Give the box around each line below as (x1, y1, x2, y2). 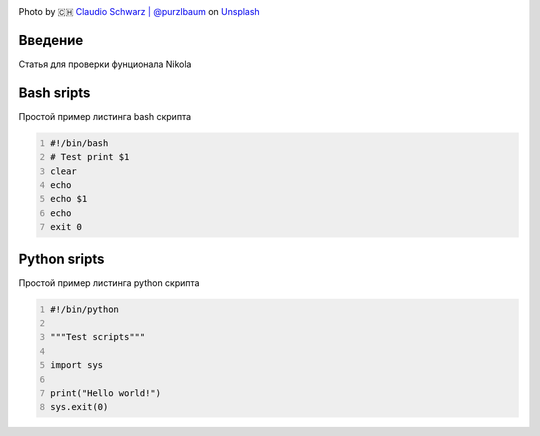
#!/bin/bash (50, 137, 109, 149)
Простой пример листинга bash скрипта (18, 110, 192, 122)
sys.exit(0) (50, 401, 109, 413)
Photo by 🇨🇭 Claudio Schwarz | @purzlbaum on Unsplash (18, 6, 260, 17)
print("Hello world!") (50, 387, 162, 399)
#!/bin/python (50, 303, 120, 315)
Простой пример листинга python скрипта (18, 276, 200, 289)
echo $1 (50, 193, 88, 205)
